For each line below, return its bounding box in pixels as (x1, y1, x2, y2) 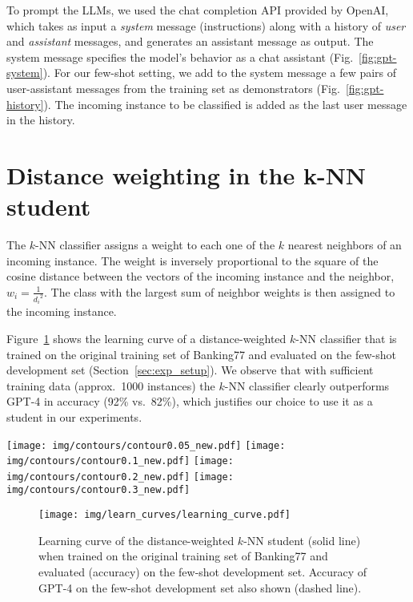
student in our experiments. (6, 408, 142, 425)
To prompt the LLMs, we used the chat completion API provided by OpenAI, (6, 2, 389, 18)
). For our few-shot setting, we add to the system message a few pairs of (42, 64, 397, 81)
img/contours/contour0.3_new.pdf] (6, 484, 190, 496)
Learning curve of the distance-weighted (38, 531, 235, 548)
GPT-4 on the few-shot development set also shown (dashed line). (38, 579, 362, 596)
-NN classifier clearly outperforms (224, 377, 390, 394)
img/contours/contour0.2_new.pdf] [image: (6, 471, 234, 483)
